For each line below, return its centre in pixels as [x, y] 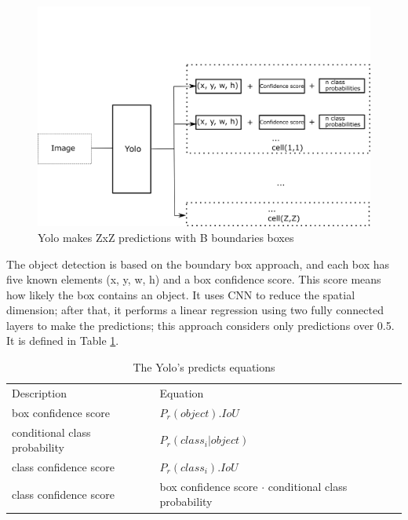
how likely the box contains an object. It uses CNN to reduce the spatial [181, 294]
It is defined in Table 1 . [63, 341]
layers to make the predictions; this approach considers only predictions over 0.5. [200, 325]
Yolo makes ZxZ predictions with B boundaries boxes [166, 237]
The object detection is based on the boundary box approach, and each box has [198, 264]
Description [39, 392]
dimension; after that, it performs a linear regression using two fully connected [195, 310]
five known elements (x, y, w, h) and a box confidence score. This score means [194, 279]
